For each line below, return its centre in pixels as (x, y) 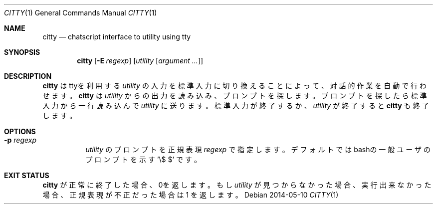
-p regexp (20, 140)
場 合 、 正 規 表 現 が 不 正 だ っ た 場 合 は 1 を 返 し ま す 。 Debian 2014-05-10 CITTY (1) (191, 195)
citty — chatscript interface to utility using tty (117, 37)
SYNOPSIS (22, 52)
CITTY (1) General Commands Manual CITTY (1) (81, 13)
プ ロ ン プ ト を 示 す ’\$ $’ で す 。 (143, 159)
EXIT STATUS (27, 175)
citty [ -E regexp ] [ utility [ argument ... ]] (140, 61)
